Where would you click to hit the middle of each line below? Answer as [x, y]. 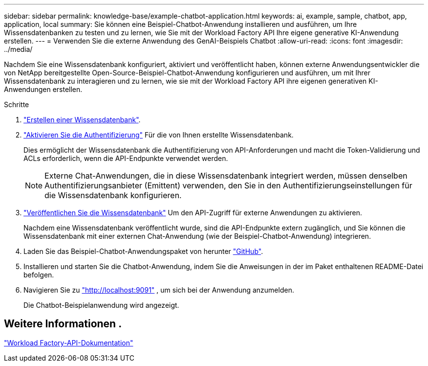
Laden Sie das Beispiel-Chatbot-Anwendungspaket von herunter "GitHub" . [143, 251]
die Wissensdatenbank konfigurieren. [113, 195]
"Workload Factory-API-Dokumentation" [69, 343]
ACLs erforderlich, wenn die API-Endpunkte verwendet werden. [126, 158]
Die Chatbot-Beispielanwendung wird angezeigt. [101, 305]
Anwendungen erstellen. [43, 89]
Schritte [17, 104]
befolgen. [39, 275]
